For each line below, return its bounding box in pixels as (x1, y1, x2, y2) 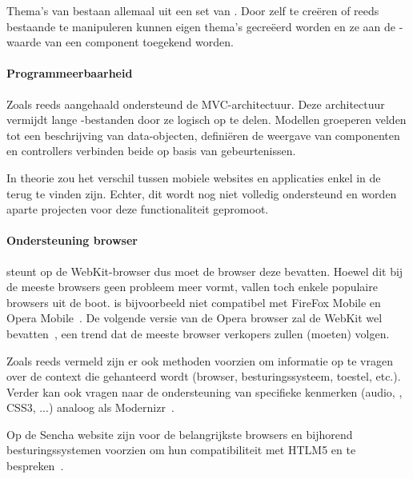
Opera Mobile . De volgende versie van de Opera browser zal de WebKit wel (6, 309, 383, 326)
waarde (6, 34, 42, 50)
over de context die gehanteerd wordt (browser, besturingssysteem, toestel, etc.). (6, 368, 401, 385)
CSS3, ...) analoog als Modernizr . (6, 399, 174, 416)
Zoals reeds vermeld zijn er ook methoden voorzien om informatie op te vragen (6, 352, 393, 369)
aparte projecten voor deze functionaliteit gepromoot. (6, 201, 269, 218)
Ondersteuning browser (6, 232, 138, 249)
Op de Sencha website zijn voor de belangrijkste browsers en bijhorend (6, 425, 353, 442)
